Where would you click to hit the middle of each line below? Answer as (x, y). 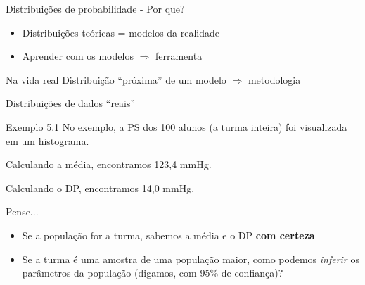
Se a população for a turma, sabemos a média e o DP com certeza (168, 235)
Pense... (22, 211)
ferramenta (179, 56)
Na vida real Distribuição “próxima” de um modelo (116, 79)
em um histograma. (47, 140)
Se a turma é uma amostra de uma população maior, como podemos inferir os (191, 259)
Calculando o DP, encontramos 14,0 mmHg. (100, 188)
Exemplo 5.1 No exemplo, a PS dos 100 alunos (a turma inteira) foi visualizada (177, 126)
